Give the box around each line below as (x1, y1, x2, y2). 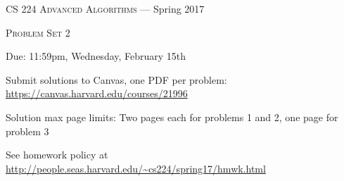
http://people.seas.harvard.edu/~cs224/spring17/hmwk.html (6, 161, 266, 175)
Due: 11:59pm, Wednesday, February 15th (6, 49, 186, 63)
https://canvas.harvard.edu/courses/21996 (6, 86, 188, 101)
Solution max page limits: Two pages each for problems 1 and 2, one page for (6, 109, 338, 124)
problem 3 (6, 123, 49, 138)
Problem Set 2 (6, 25, 70, 39)
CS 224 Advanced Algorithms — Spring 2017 (6, 1, 205, 15)
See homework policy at (6, 147, 108, 162)
